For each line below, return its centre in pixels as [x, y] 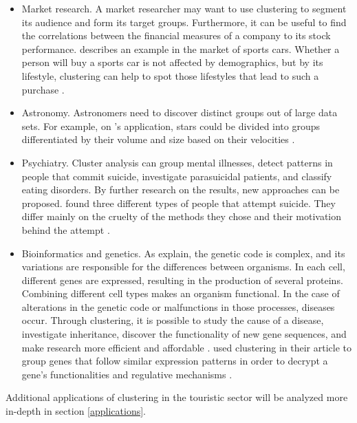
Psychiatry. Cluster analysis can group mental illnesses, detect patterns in [177, 162]
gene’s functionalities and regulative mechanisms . [127, 374]
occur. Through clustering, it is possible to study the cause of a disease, [173, 320]
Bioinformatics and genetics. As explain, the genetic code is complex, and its [183, 253]
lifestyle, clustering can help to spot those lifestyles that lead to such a [170, 75]
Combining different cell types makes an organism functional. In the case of [181, 293]
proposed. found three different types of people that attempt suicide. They [178, 203]
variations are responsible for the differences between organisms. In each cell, [183, 267]
